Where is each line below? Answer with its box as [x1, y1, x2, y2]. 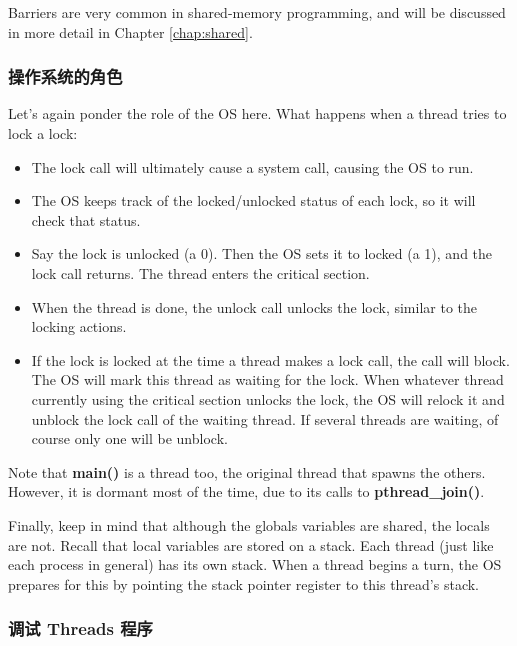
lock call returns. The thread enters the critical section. [31, 262, 370, 283]
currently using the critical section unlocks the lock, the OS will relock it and [31, 388, 505, 409]
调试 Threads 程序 [8, 616, 153, 641]
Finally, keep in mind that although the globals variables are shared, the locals [8, 514, 490, 535]
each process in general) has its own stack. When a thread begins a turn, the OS [8, 554, 502, 575]
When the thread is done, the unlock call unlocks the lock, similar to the [31, 296, 477, 317]
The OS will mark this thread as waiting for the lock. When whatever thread [31, 369, 504, 390]
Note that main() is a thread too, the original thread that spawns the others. [8, 461, 486, 482]
